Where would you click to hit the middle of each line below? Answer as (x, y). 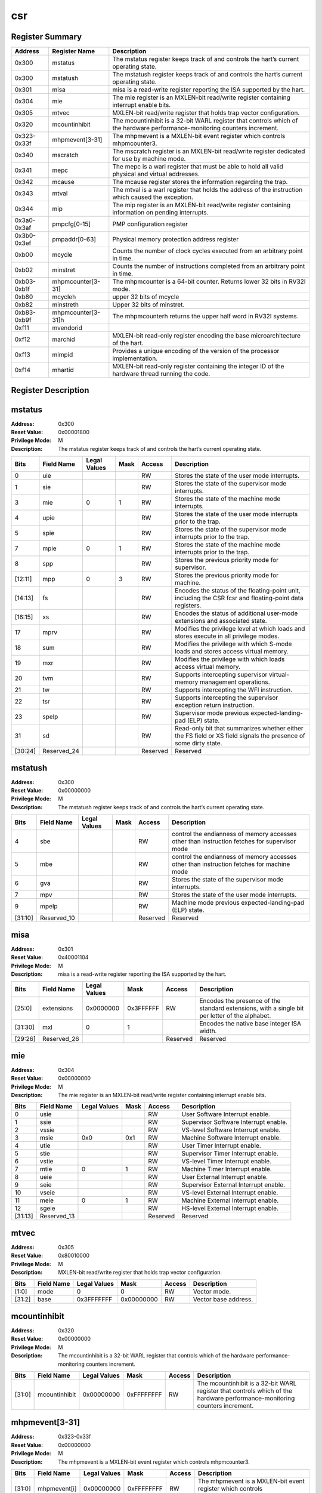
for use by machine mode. (149, 159)
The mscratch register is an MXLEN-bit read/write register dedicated (209, 151)
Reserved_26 (61, 1039)
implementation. (135, 358)
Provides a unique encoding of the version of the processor (196, 351)
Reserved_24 (61, 751)
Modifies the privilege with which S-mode (233, 644)
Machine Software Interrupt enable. (231, 1138)
